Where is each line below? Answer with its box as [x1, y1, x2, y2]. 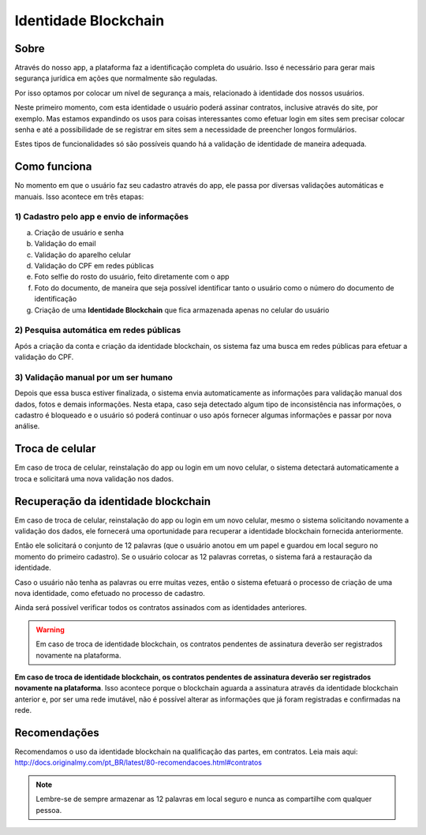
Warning [35, 624, 65, 635]
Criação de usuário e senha [34, 227, 124, 237]
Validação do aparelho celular [34, 249, 132, 260]
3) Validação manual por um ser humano [14, 372, 174, 383]
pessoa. [35, 805, 62, 814]
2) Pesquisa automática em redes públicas [14, 324, 181, 335]
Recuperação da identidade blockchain [14, 494, 211, 508]
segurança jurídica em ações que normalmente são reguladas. [14, 73, 218, 83]
